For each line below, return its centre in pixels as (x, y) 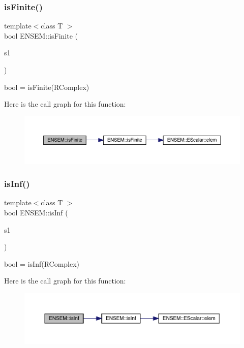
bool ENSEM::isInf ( (36, 212)
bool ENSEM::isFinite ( (41, 35)
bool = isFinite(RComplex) (47, 87)
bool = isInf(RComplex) (42, 263)
